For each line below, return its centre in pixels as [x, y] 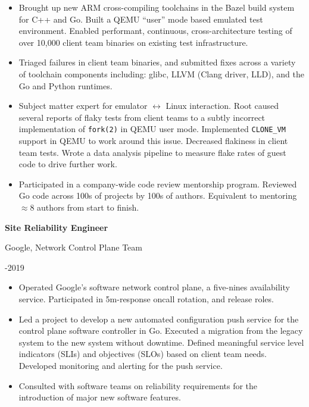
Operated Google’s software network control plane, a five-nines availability [154, 287]
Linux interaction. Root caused [222, 106]
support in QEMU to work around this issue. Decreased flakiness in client [153, 140]
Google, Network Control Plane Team [74, 247]
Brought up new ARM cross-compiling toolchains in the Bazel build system [157, 7]
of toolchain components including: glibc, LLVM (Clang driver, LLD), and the [161, 73]
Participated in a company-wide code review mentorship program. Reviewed [158, 184]
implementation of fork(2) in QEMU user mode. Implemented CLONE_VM [152, 129]
